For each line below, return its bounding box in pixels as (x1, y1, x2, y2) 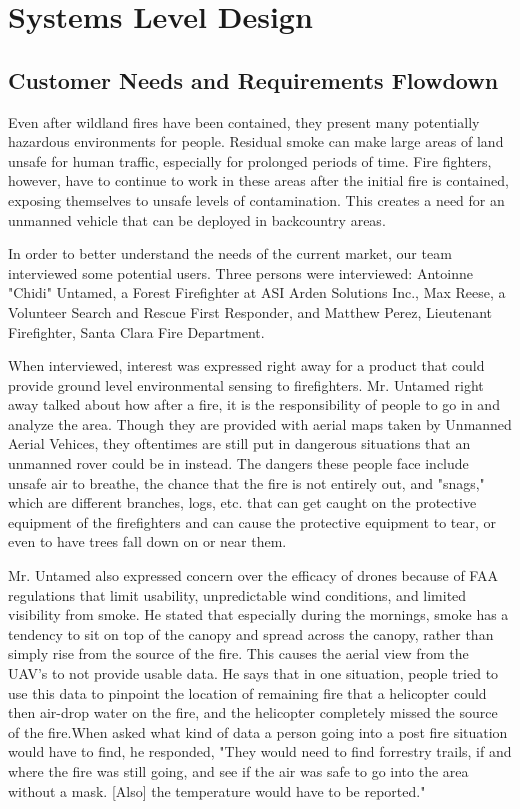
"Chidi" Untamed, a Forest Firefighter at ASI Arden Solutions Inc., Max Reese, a (8, 282, 506, 303)
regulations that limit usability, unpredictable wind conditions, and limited (8, 584, 467, 605)
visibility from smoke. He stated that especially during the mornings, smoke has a (8, 604, 509, 625)
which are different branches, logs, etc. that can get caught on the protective (8, 492, 477, 513)
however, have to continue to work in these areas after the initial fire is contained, (8, 170, 509, 191)
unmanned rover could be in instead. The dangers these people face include (8, 453, 469, 474)
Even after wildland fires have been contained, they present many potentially (8, 111, 480, 132)
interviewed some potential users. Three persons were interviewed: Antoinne (8, 262, 473, 283)
